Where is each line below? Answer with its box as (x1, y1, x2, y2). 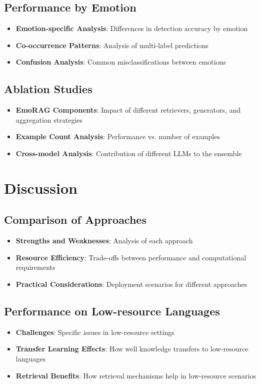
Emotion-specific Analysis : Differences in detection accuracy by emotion (15, 23, 248, 34)
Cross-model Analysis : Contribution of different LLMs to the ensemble (15, 148, 242, 158)
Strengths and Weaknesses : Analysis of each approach (15, 235, 193, 246)
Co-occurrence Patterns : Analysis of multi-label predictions (15, 40, 208, 50)
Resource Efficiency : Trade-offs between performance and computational (15, 252, 246, 262)
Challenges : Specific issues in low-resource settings (15, 326, 174, 337)
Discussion (4, 177, 77, 198)
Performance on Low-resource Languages (4, 303, 220, 318)
